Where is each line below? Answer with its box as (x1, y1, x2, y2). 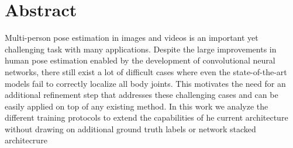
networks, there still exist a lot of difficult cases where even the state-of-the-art (5, 65, 287, 77)
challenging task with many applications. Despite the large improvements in (5, 43, 277, 55)
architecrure (5, 134, 47, 146)
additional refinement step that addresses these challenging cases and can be (5, 89, 278, 101)
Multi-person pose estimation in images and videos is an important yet (5, 31, 258, 44)
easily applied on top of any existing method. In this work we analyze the (5, 100, 268, 112)
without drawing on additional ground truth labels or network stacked (5, 122, 256, 135)
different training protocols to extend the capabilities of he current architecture (5, 111, 288, 124)
